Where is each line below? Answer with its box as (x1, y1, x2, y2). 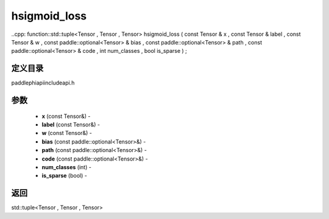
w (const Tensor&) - (41, 130, 93, 137)
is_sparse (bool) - (41, 172, 88, 179)
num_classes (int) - (41, 163, 91, 170)
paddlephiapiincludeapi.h (11, 79, 75, 86)
